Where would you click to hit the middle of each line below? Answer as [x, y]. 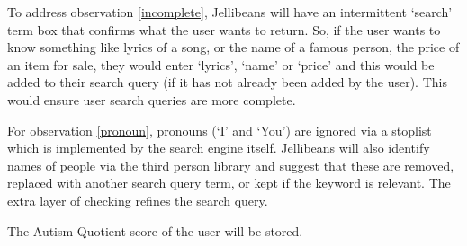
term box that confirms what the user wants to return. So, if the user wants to [224, 29]
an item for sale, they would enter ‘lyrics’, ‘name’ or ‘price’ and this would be [221, 64]
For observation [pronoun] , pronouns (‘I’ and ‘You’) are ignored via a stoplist [220, 130]
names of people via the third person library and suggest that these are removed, [231, 165]
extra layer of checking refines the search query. [138, 200]
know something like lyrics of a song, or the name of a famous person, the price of [233, 47]
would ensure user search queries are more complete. [152, 99]
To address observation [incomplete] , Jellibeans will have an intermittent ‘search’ [230, 12]
